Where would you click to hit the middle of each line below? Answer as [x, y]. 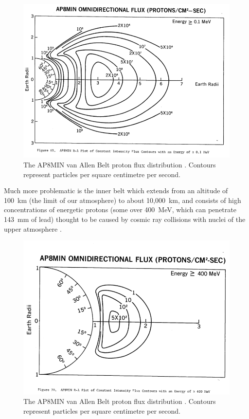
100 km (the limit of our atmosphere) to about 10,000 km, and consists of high [123, 200]
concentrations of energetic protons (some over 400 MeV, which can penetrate [120, 209]
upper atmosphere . [33, 228]
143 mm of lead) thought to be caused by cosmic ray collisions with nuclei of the [125, 219]
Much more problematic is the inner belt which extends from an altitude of [116, 191]
